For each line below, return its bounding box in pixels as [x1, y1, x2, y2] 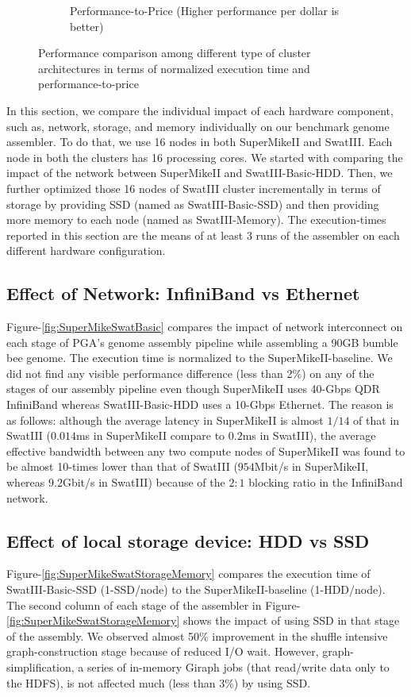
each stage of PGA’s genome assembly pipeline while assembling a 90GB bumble [6, 333, 398, 350]
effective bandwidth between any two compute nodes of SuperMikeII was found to [6, 442, 405, 459]
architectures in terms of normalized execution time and [38, 60, 310, 76]
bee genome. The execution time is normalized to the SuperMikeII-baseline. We [6, 349, 393, 366]
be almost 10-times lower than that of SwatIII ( [6, 458, 238, 475]
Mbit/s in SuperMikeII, [254, 458, 369, 475]
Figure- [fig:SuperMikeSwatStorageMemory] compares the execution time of [6, 565, 371, 582]
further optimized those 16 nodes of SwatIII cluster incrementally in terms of [6, 179, 381, 196]
